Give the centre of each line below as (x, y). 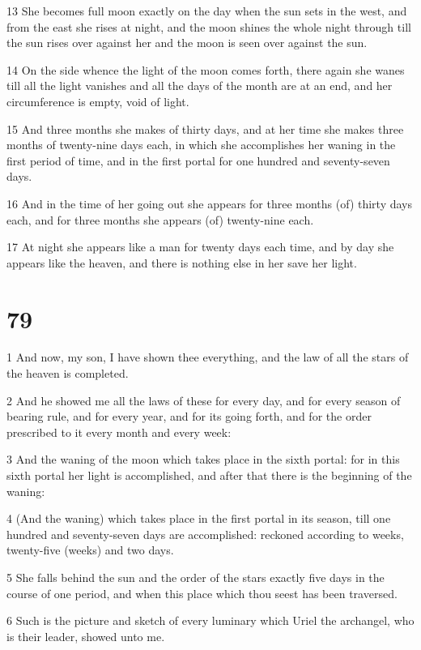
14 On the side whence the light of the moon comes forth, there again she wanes (206, 69)
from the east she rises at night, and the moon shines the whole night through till (209, 26)
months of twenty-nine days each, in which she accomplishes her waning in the (201, 145)
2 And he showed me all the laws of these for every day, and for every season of (204, 400)
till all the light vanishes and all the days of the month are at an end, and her (200, 86)
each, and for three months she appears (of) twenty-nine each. (160, 219)
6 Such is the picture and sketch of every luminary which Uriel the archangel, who (210, 620)
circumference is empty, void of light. (98, 101)
